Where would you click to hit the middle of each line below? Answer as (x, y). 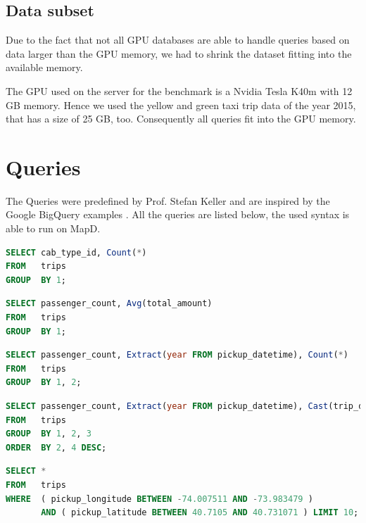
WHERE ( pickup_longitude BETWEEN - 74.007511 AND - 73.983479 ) (159, 499)
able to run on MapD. (53, 228)
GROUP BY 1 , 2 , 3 (49, 434)
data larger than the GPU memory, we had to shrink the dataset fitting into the (179, 53)
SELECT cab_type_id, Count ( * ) (76, 252)
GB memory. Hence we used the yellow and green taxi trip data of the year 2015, (181, 105)
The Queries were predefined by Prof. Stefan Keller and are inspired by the (168, 200)
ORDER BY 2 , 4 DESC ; (56, 447)
